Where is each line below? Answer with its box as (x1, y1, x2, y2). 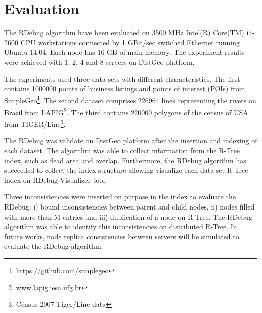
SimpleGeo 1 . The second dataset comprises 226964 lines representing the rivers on (4, 93, 256, 106)
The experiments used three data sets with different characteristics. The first (4, 73, 240, 84)
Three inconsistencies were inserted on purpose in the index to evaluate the (4, 191, 236, 202)
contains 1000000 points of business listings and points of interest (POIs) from (4, 83, 245, 94)
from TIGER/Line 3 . (4, 117, 66, 129)
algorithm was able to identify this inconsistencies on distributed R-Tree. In (4, 221, 237, 232)
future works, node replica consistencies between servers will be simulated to (4, 231, 239, 241)
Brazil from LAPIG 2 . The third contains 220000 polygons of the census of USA (4, 105, 248, 117)
